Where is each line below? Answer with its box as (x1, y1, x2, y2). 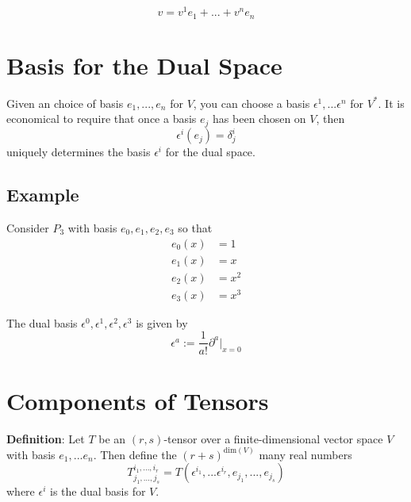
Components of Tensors (6, 384, 269, 416)
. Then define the (93, 446, 177, 462)
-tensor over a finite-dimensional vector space (163, 430, 383, 446)
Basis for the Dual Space (6, 48, 282, 81)
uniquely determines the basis (6, 144, 151, 160)
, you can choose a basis (193, 94, 310, 111)
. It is (378, 94, 405, 111)
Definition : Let (6, 430, 85, 446)
